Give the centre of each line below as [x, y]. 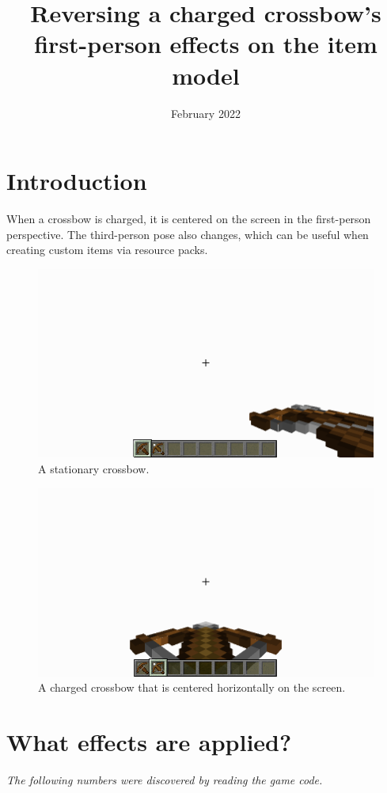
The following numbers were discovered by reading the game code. [165, 779]
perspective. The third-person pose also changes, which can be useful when [188, 234]
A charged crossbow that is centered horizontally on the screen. [192, 687]
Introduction [77, 181]
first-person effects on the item [206, 44]
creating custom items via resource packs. [107, 250]
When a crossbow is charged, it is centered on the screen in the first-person [189, 219]
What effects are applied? [149, 742]
